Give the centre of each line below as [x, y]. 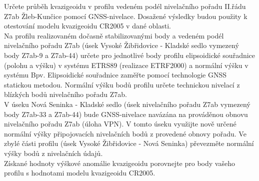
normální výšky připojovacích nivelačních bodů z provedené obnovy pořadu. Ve [125, 133]
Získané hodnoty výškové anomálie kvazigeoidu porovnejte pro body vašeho [119, 163]
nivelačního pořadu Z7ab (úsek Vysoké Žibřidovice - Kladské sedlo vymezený [121, 45]
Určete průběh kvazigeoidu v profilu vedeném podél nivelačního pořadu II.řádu [125, 6]
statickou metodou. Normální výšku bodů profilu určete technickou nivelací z [122, 84]
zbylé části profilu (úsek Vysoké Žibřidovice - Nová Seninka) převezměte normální [129, 143]
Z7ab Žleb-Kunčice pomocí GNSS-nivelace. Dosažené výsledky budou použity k [126, 16]
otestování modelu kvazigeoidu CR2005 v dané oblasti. [88, 26]
